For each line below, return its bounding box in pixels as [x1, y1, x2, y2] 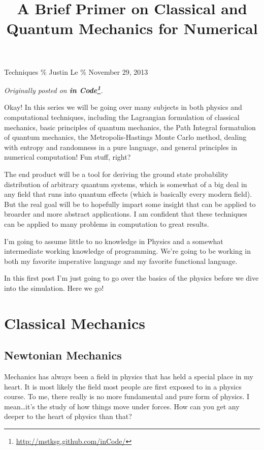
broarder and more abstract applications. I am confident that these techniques [4, 208, 247, 219]
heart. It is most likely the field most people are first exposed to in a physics [4, 381, 242, 392]
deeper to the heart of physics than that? [4, 411, 132, 422]
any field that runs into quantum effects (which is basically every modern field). [4, 189, 252, 199]
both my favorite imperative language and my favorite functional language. [4, 255, 238, 266]
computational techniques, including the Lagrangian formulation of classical [4, 112, 240, 122]
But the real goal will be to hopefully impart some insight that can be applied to [4, 198, 256, 209]
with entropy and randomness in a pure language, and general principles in [4, 141, 237, 152]
